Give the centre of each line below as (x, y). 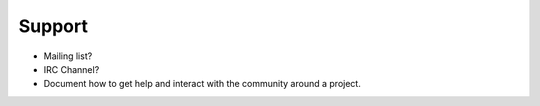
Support (53, 26)
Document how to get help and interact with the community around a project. (202, 84)
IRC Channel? (71, 69)
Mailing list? (68, 56)
